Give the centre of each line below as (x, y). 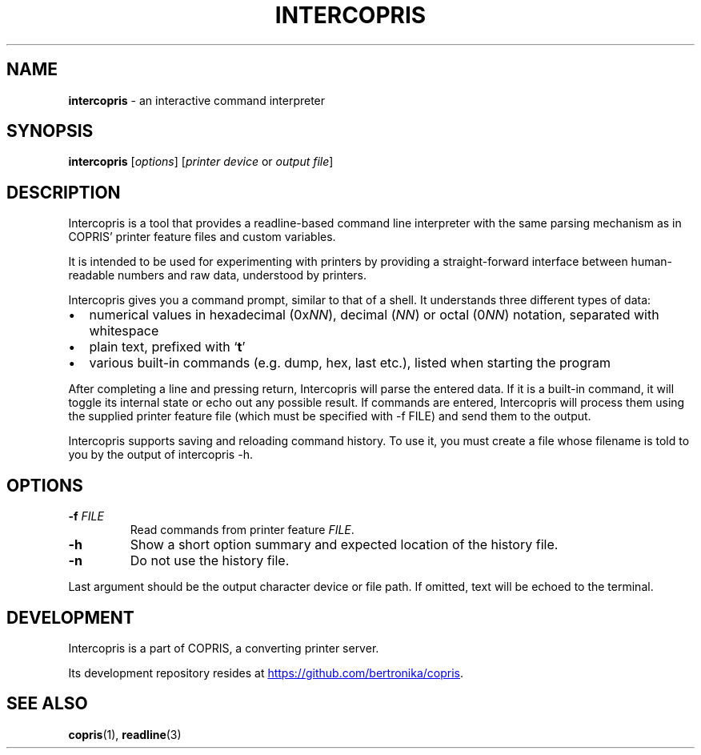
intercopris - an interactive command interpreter (197, 100)
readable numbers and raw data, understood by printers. (218, 275)
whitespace (124, 331)
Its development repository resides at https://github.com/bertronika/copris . (266, 673)
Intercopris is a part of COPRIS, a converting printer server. (224, 648)
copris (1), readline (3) (125, 734)
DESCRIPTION (64, 192)
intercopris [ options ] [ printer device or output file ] (201, 162)
